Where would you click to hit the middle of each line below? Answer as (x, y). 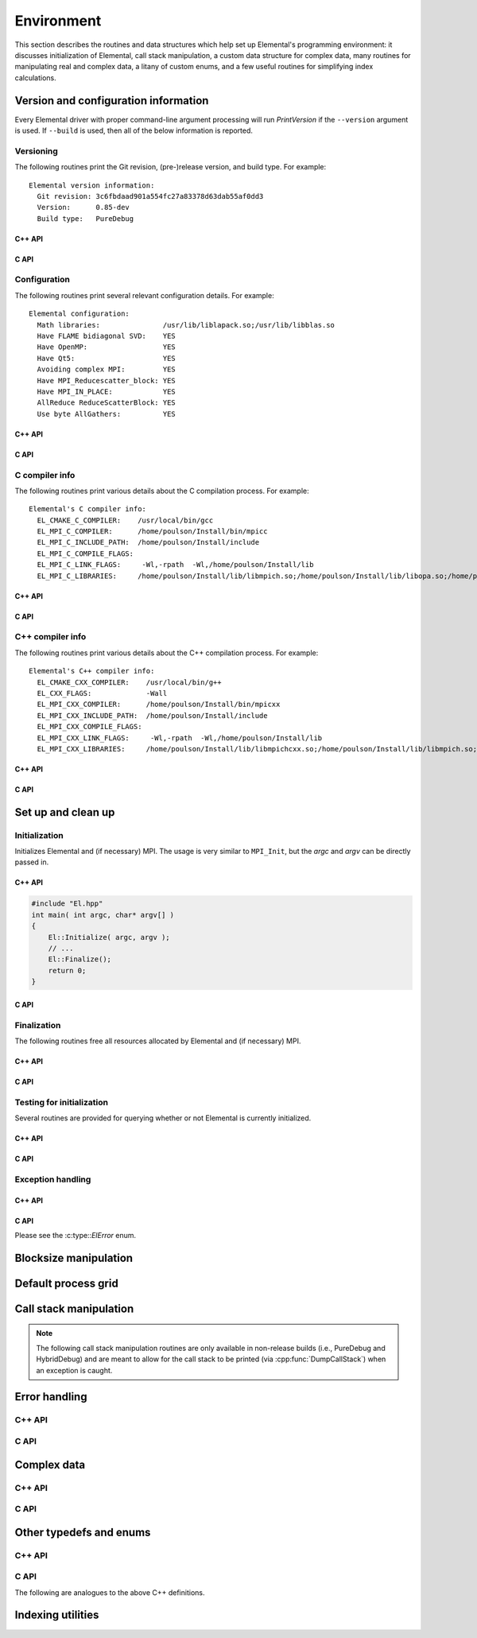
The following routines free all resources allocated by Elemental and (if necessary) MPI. (158, 1041)
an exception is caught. (74, 1370)
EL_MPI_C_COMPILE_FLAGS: (85, 553)
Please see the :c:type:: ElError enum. (76, 1235)
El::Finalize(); (79, 959)
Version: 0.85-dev (83, 208)
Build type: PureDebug (85, 218)
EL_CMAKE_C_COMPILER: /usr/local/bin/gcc (125, 520)
